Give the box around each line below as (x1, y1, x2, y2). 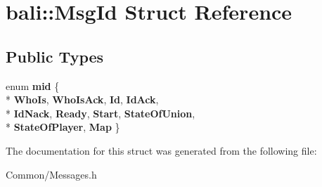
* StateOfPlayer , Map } (6, 120, 120, 134)
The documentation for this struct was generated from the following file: (6, 143, 317, 157)
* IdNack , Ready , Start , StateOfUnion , (6, 105, 195, 120)
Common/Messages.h (6, 167, 97, 181)
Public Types (6, 45, 104, 67)
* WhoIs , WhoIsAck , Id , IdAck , (6, 92, 159, 107)
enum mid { (6, 78, 60, 93)
